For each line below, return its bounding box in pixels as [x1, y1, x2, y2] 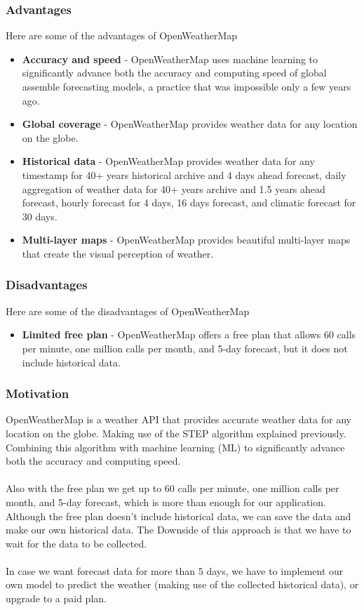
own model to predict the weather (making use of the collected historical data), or [6, 577, 359, 592]
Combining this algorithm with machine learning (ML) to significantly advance [6, 439, 345, 454]
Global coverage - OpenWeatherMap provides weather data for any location [22, 117, 358, 131]
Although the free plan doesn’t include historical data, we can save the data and [6, 508, 351, 523]
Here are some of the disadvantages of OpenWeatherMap [6, 303, 250, 318]
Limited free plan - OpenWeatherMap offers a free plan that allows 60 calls [22, 327, 356, 342]
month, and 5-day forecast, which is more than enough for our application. [6, 494, 326, 509]
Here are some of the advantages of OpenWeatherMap [6, 28, 238, 43]
